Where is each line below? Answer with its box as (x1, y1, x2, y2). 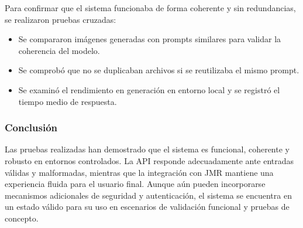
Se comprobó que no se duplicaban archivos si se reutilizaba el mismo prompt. (18, 64, 299, 76)
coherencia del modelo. (18, 44, 100, 56)
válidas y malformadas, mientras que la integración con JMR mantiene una (5, 166, 274, 178)
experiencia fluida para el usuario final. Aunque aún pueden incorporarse (5, 178, 266, 190)
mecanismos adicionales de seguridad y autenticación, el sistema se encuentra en (5, 189, 292, 201)
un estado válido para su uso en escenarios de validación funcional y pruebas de (5, 200, 290, 213)
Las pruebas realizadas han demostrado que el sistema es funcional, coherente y (5, 143, 290, 155)
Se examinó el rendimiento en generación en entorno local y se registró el (18, 83, 280, 96)
